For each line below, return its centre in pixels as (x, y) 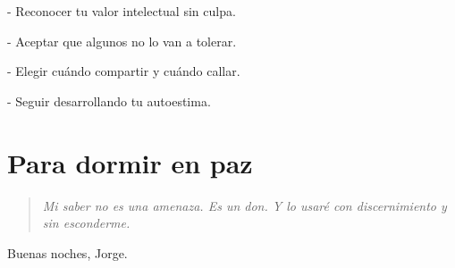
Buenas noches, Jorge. (67, 252)
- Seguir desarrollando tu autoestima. (109, 100)
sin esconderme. (86, 223)
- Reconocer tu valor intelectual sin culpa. (122, 11)
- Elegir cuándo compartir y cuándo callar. (124, 71)
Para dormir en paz (130, 162)
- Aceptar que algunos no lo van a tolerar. (122, 41)
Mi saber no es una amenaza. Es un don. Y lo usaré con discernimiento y (244, 205)
